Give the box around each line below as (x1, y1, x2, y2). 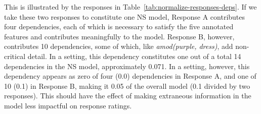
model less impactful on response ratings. (4, 100, 132, 110)
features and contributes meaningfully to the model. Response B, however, (4, 31, 235, 41)
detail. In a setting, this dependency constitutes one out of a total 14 (27, 50, 241, 61)
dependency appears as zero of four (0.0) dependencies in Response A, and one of (4, 71, 256, 81)
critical (4, 50, 26, 61)
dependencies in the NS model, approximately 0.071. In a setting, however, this (4, 61, 250, 71)
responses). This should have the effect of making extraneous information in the (4, 90, 251, 101)
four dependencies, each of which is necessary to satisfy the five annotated (4, 21, 234, 32)
